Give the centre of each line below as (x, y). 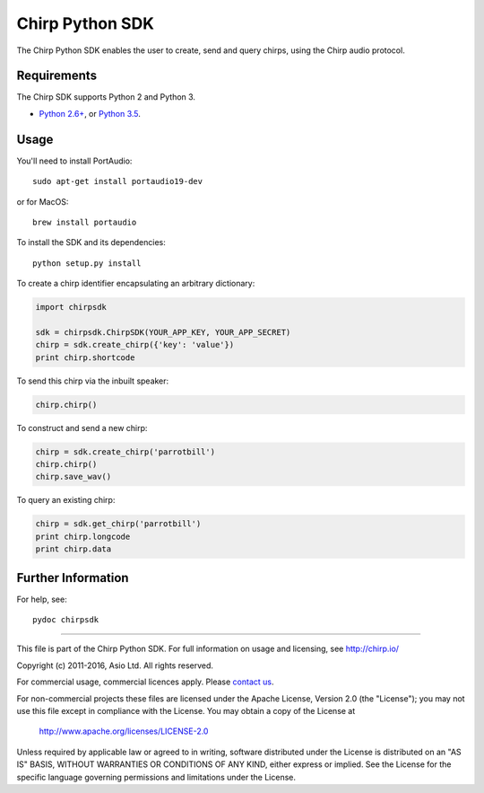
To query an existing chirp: (66, 500)
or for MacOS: (43, 201)
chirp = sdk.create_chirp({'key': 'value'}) (135, 345)
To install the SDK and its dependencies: (91, 242)
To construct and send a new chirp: (82, 427)
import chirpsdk (71, 307)
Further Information (73, 578)
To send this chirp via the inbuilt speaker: (93, 381)
